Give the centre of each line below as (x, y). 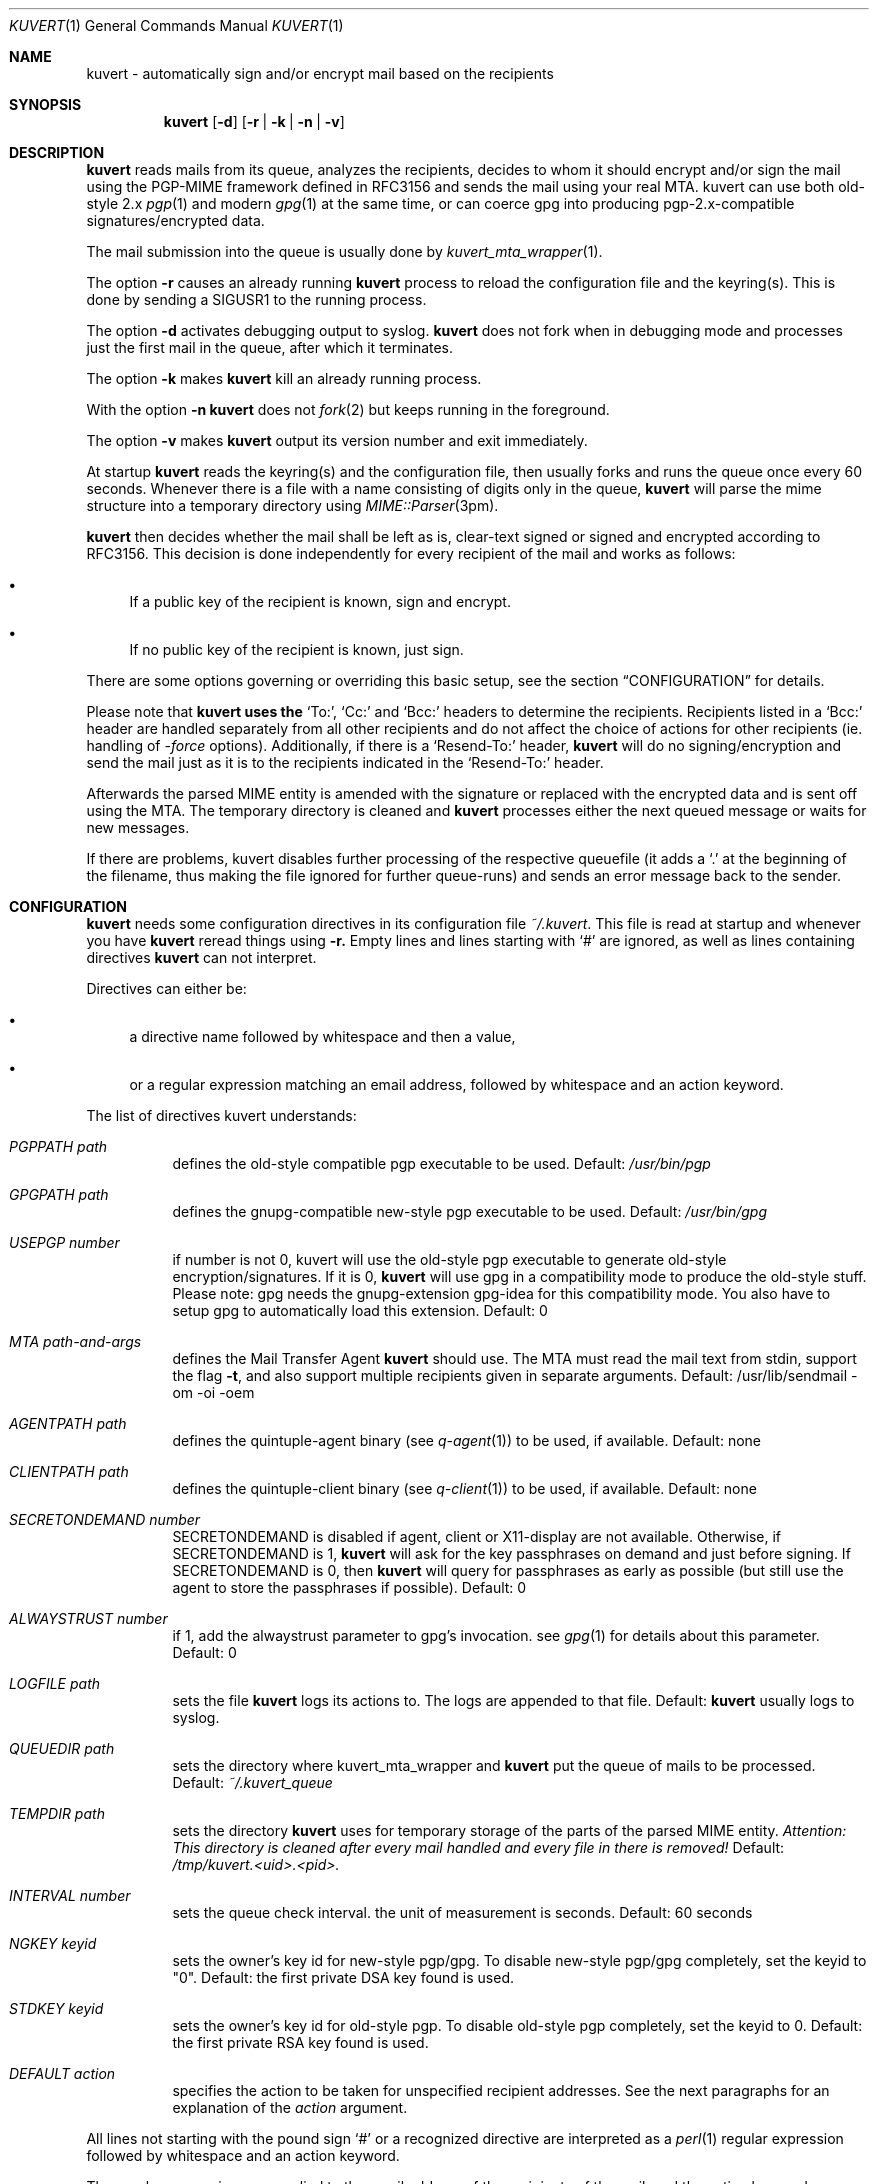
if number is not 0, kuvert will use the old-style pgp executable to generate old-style (449, 1259)
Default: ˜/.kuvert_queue (252, 1782)
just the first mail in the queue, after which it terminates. (270, 347)
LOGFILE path (55, 1683)
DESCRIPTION (57, 152)
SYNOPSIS (45, 104)
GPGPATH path (59, 1194)
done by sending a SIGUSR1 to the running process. (256, 299)
